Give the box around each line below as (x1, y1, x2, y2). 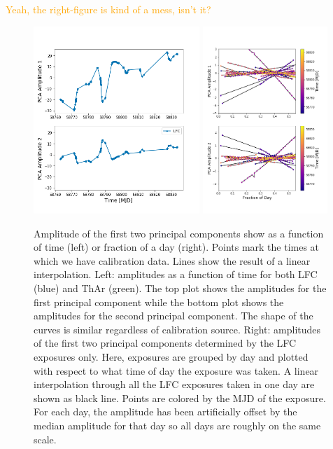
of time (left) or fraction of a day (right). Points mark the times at (34, 240, 320, 254)
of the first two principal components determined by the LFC (34, 336, 297, 350)
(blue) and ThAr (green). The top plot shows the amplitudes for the (34, 281, 327, 296)
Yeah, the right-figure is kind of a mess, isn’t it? (6, 2, 211, 16)
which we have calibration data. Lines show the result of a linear (34, 253, 311, 268)
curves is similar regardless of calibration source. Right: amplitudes (34, 322, 321, 336)
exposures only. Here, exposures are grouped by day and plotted (34, 350, 309, 364)
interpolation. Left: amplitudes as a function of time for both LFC (34, 267, 318, 282)
